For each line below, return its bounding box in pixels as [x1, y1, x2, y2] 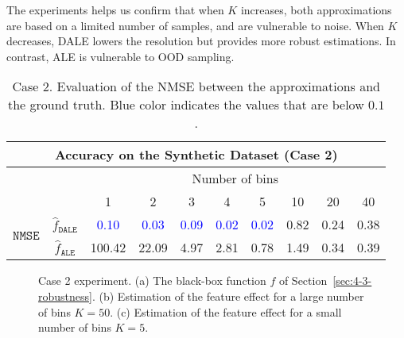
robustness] [38, 287, 92, 304]
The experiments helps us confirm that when [6, 2, 224, 17]
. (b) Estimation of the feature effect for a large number [91, 287, 364, 304]
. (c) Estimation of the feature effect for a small [110, 303, 342, 320]
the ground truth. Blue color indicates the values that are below [8, 95, 364, 114]
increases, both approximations [240, 2, 392, 17]
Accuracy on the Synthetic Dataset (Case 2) [54, 145, 338, 164]
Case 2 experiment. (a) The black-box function [38, 272, 266, 289]
